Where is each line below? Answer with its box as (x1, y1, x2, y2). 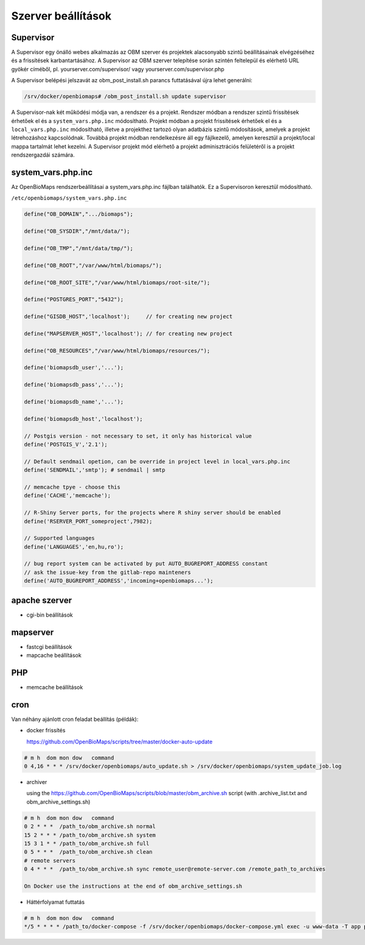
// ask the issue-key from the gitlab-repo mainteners (24, 568, 191, 576)
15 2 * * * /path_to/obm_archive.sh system (24, 832, 156, 838)
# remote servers (24, 857, 76, 864)
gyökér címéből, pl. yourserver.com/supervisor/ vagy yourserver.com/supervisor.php (11, 65, 224, 73)
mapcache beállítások (26, 652, 82, 659)
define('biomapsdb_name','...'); (24, 398, 124, 405)
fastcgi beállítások (26, 643, 72, 650)
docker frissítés (26, 727, 66, 734)
